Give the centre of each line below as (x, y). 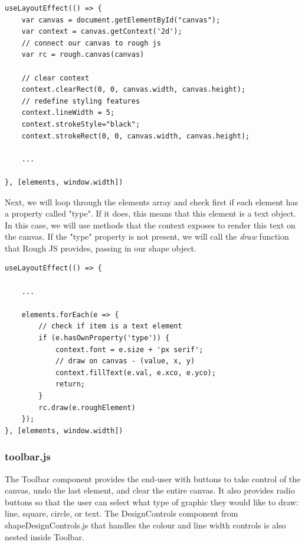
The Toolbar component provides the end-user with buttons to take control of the (153, 478)
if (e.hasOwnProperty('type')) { (104, 338)
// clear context (55, 78)
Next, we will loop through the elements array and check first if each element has (151, 201)
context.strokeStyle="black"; (81, 124)
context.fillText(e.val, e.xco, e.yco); (135, 373)
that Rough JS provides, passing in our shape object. (101, 248)
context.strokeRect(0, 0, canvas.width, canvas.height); (136, 136)
